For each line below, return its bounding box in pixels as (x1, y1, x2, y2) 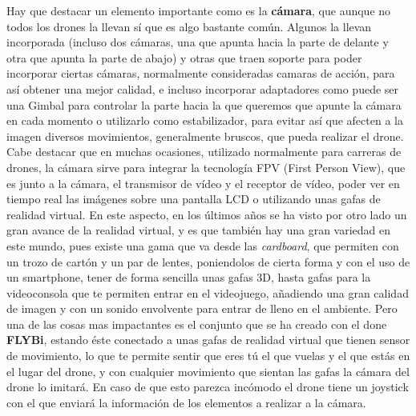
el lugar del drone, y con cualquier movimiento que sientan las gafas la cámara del (6, 362, 410, 379)
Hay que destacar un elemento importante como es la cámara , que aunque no (6, 2, 391, 18)
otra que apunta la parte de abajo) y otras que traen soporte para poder (6, 49, 362, 66)
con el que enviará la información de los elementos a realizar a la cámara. (6, 394, 366, 410)
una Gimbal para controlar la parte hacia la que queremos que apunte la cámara (6, 96, 402, 113)
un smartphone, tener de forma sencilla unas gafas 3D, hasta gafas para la (6, 269, 371, 286)
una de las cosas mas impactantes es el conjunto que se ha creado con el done (6, 315, 387, 332)
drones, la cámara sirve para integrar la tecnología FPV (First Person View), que (6, 158, 406, 175)
